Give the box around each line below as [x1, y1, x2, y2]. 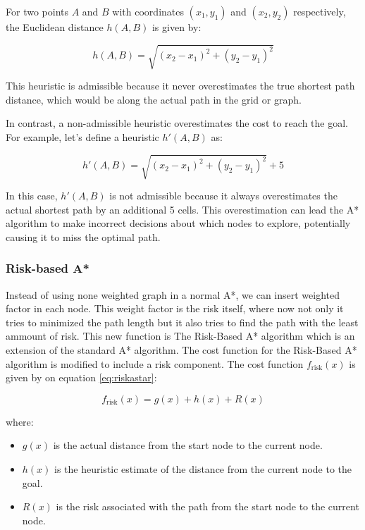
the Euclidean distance [6, 20, 104, 34]
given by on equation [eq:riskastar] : [6, 370, 157, 385]
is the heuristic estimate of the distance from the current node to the [54, 462, 352, 476]
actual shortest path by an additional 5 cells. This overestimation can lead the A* [6, 202, 359, 216]
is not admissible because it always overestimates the [109, 188, 338, 203]
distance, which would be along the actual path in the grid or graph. [6, 92, 302, 106]
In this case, [6, 188, 58, 203]
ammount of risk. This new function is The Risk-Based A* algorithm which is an [6, 328, 355, 343]
